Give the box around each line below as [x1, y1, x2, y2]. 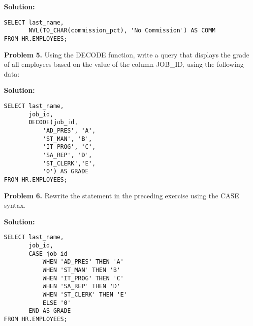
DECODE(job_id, [29, 119, 78, 126]
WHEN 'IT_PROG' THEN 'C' [42, 274, 124, 282]
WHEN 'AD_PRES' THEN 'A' [42, 258, 124, 266]
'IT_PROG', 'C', [42, 143, 96, 151]
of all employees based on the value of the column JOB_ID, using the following [4, 59, 244, 69]
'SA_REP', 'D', [42, 151, 92, 159]
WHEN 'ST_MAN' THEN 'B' [42, 266, 121, 273]
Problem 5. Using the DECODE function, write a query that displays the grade [4, 49, 250, 59]
